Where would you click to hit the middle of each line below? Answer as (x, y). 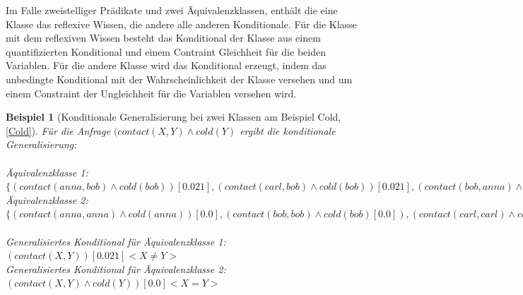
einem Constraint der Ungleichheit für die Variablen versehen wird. (151, 93)
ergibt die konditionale (288, 130)
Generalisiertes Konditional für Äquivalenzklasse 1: (116, 241)
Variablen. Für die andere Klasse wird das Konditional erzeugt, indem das (166, 65)
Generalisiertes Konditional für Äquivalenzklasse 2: (116, 269)
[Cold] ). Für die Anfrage (58, 130)
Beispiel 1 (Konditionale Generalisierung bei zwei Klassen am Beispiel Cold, (174, 117)
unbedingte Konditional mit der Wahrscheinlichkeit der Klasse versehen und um (179, 79)
